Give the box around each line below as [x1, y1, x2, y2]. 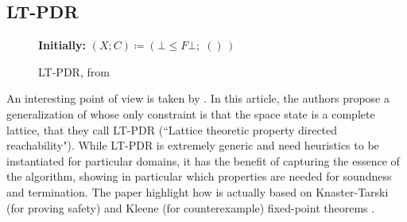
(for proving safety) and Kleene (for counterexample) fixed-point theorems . [6, 199, 375, 216]
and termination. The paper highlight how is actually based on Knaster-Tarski [6, 183, 389, 200]
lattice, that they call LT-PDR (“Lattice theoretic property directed [6, 121, 338, 138]
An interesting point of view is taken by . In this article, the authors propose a [6, 90, 390, 107]
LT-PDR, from [38, 63, 110, 80]
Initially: [38, 37, 86, 53]
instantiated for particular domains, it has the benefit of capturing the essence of [6, 152, 400, 169]
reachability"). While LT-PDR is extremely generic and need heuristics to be [6, 137, 379, 154]
